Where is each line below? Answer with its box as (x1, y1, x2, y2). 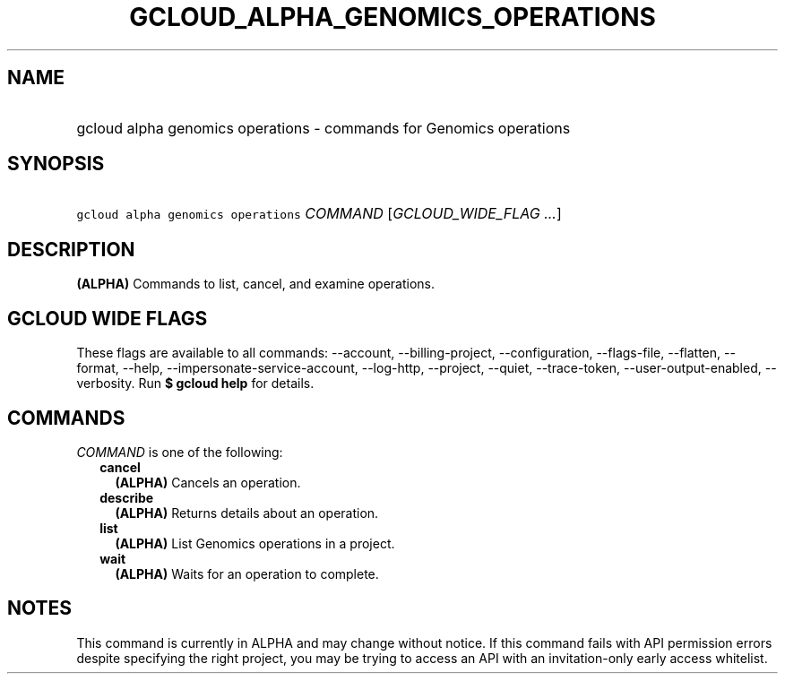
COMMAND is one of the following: (76, 444, 283, 460)
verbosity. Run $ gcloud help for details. (76, 375, 315, 392)
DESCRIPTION (7, 237, 135, 261)
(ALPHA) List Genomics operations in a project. (115, 535, 395, 551)
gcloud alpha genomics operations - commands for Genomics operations (76, 118, 571, 137)
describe (99, 489, 154, 505)
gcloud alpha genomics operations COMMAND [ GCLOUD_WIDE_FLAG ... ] (76, 204, 562, 223)
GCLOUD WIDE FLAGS (7, 306, 208, 330)
